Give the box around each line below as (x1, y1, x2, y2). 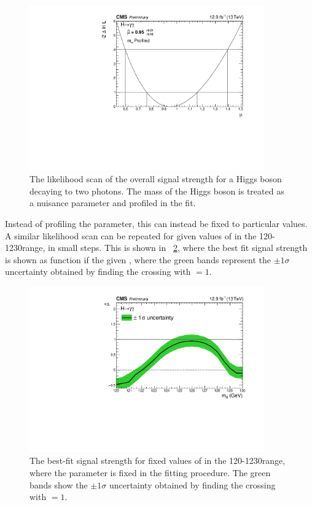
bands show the (29, 478, 88, 491)
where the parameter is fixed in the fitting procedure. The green (29, 466, 271, 479)
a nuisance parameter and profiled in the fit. (29, 196, 196, 209)
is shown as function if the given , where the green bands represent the (5, 253, 271, 266)
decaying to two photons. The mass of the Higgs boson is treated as (29, 184, 284, 197)
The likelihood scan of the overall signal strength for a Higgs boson (29, 172, 282, 185)
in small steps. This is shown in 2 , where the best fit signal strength (48, 241, 308, 254)
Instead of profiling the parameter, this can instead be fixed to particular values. (5, 217, 308, 230)
